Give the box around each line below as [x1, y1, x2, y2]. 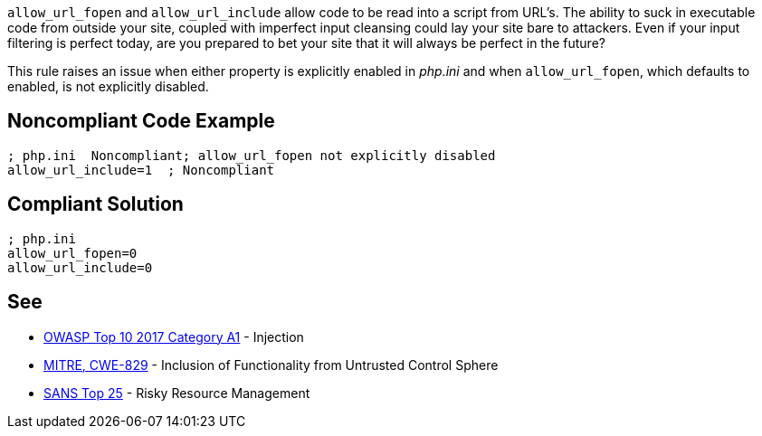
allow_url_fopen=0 [7, 245, 138, 261]
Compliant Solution [7, 193, 184, 216]
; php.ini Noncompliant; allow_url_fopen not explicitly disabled [7, 147, 496, 163]
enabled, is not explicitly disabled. [7, 79, 209, 94]
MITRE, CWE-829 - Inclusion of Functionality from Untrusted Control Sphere [43, 356, 499, 373]
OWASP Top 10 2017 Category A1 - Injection [43, 328, 304, 345]
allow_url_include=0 [7, 260, 153, 275]
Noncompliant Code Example [7, 109, 275, 133]
